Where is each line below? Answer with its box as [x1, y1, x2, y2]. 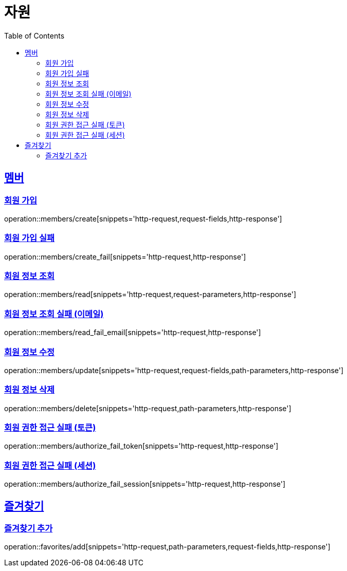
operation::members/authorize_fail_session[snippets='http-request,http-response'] [4, 480, 286, 489]
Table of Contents [4, 31, 65, 40]
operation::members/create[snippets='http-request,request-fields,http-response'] [4, 214, 282, 223]
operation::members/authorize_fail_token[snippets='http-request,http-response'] [4, 441, 279, 451]
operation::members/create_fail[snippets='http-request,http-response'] [4, 252, 246, 261]
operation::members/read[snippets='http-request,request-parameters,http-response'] [4, 290, 296, 299]
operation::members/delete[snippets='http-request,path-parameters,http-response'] [4, 403, 291, 413]
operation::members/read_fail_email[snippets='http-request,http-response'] [4, 328, 261, 337]
